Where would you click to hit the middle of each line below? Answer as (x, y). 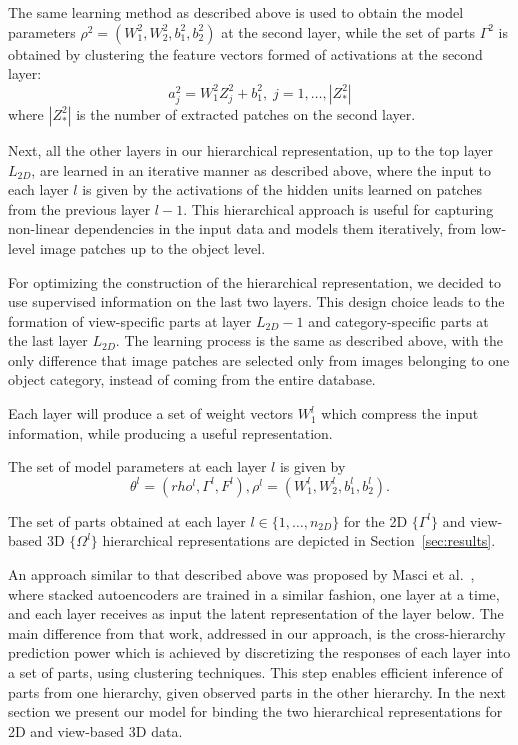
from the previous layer (79, 208)
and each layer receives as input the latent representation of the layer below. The (256, 613)
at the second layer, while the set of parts (348, 31)
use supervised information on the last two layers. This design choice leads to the (256, 301)
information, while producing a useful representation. (170, 432)
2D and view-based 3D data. (95, 730)
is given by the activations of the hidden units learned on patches (282, 189)
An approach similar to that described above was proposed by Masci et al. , (241, 574)
